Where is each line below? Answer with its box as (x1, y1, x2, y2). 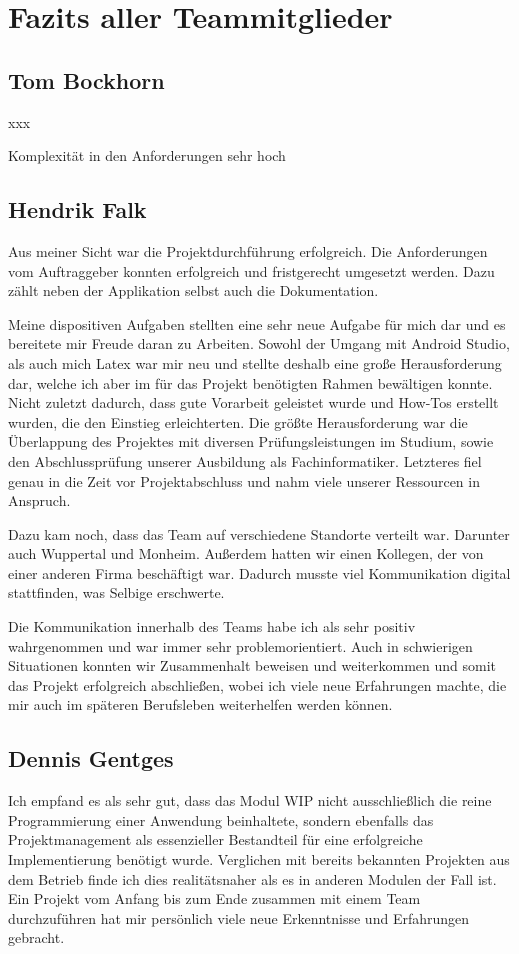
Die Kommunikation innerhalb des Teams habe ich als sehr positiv (8, 616, 416, 637)
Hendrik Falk (8, 194, 147, 225)
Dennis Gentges (8, 743, 174, 774)
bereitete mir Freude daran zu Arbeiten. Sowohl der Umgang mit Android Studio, (8, 333, 510, 354)
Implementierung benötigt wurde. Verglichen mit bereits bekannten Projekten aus (8, 849, 510, 870)
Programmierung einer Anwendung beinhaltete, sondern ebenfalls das (8, 809, 434, 830)
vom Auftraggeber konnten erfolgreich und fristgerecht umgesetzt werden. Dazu (8, 260, 495, 281)
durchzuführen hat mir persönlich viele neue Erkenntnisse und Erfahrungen (8, 907, 470, 928)
